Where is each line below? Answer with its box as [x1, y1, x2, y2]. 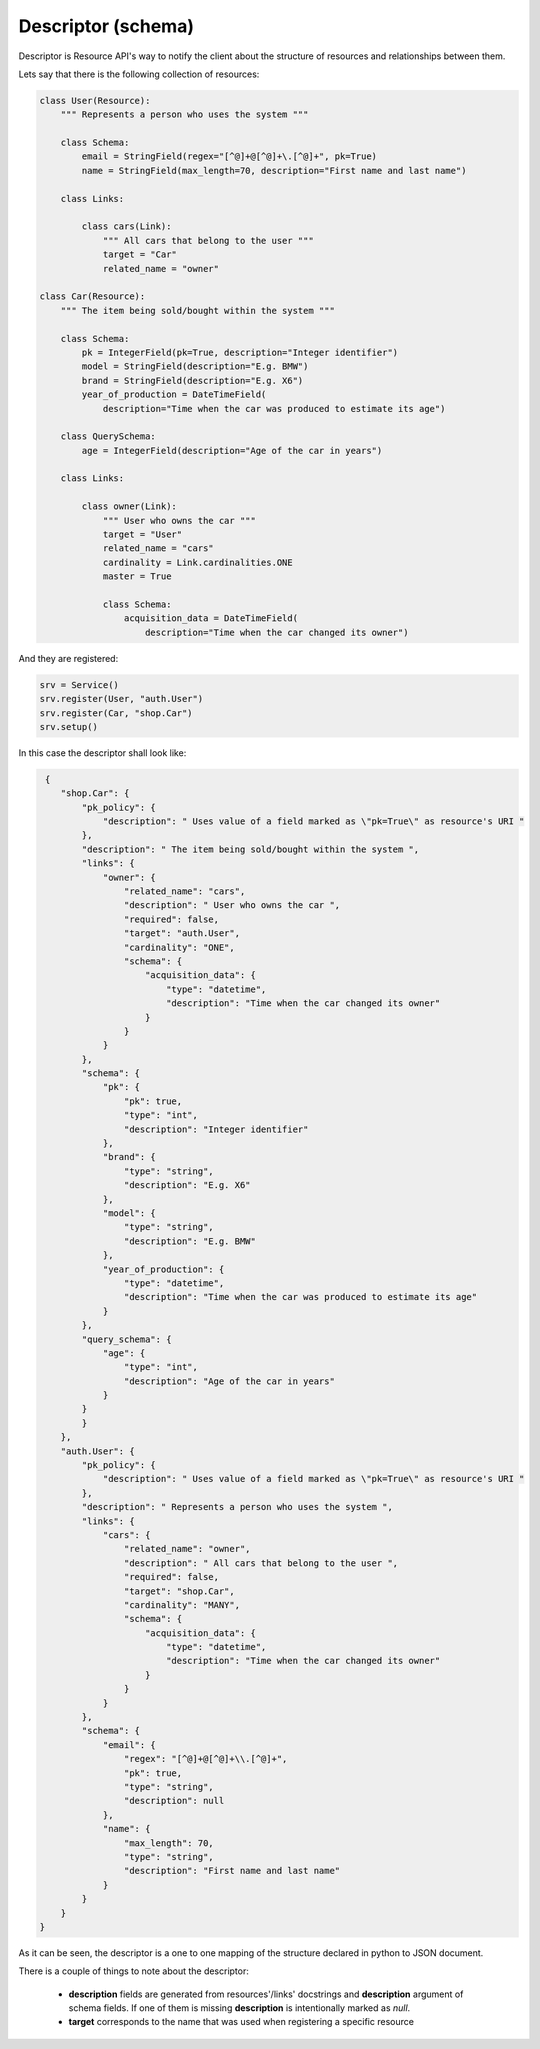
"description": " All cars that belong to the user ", [123, 1557, 399, 1569]
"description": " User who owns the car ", [123, 900, 341, 911]
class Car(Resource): [39, 291, 146, 302]
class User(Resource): [39, 95, 151, 106]
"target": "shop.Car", [123, 1585, 235, 1597]
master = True [102, 571, 172, 582]
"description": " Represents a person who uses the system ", [81, 1501, 394, 1513]
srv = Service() [39, 679, 120, 690]
